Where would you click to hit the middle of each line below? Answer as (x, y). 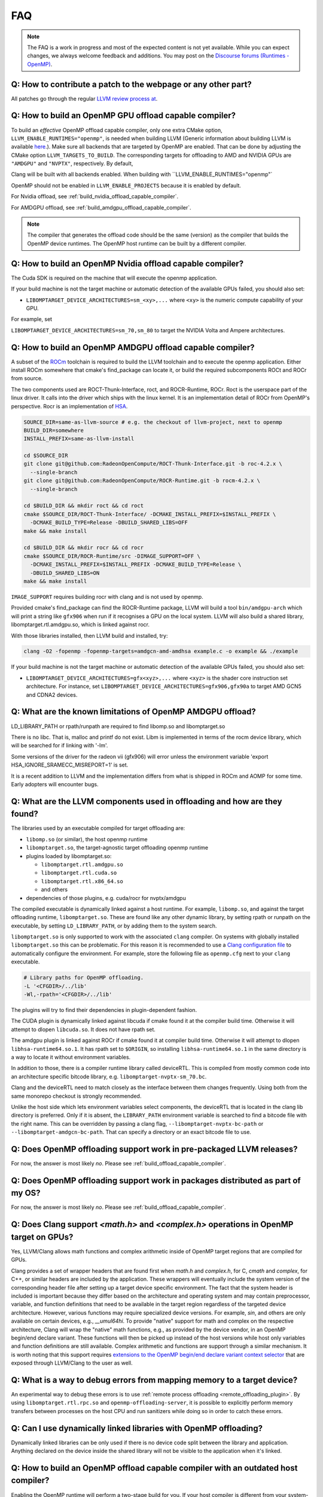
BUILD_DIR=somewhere (54, 430)
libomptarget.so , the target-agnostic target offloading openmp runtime (117, 848)
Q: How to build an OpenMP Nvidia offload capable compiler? (127, 263)
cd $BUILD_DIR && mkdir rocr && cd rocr (83, 548)
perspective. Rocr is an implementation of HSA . (69, 406)
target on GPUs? (42, 1237)
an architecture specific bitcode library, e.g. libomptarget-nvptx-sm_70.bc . (109, 1076)
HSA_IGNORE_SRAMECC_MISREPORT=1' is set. (70, 765)
